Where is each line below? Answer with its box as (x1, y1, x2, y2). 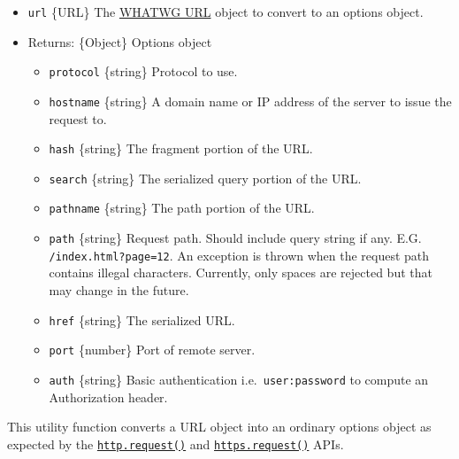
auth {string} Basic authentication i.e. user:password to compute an (49, 370, 429, 388)
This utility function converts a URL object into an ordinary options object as (7, 417, 432, 436)
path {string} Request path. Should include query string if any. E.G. (49, 229, 422, 247)
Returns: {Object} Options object (27, 32, 212, 51)
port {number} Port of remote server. (49, 340, 256, 359)
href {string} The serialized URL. (49, 310, 235, 329)
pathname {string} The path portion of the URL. (49, 198, 315, 217)
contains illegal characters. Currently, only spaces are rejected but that (49, 263, 432, 282)
